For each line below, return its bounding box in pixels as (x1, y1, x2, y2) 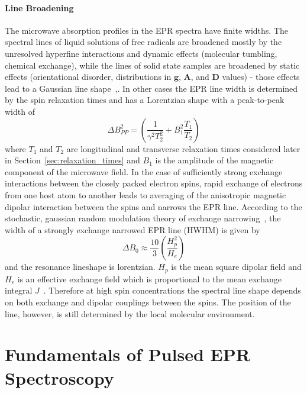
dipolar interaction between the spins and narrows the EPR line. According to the (5, 200, 302, 212)
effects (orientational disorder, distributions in (5, 70, 172, 83)
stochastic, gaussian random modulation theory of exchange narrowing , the (5, 212, 281, 224)
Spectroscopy (5, 365, 114, 389)
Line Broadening (5, 1, 74, 14)
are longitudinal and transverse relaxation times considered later (66, 142, 300, 154)
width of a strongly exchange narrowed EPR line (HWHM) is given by (5, 223, 260, 236)
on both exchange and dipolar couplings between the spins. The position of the (5, 295, 291, 308)
